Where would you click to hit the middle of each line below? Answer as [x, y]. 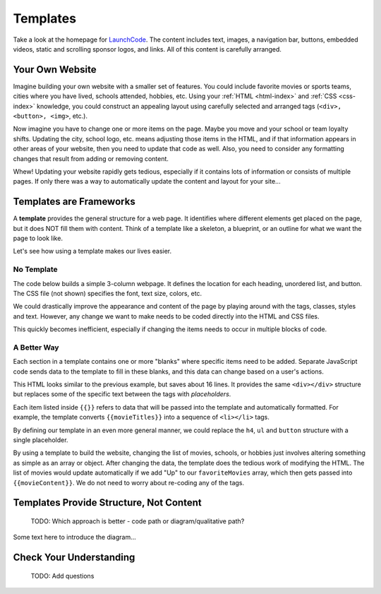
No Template [35, 270]
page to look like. [38, 238]
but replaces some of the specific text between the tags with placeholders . [122, 394]
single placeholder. [41, 440]
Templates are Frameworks [74, 202]
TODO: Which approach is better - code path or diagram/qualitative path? [138, 521]
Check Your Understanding [74, 558]
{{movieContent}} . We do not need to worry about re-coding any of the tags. [129, 482]
